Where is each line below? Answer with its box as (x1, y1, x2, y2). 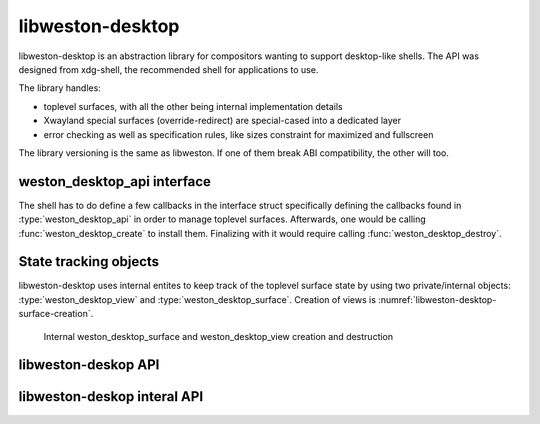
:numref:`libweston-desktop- (378, 293, 497, 305)
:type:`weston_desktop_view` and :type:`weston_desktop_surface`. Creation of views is (18, 293, 377, 305)
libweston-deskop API (18, 356, 160, 374)
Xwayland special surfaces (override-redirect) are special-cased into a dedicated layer (43, 115, 402, 127)
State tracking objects (18, 253, 160, 270)
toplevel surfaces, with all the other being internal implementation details (43, 100, 344, 112)
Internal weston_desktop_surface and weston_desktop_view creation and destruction (43, 330, 394, 342)
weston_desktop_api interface (18, 173, 212, 190)
